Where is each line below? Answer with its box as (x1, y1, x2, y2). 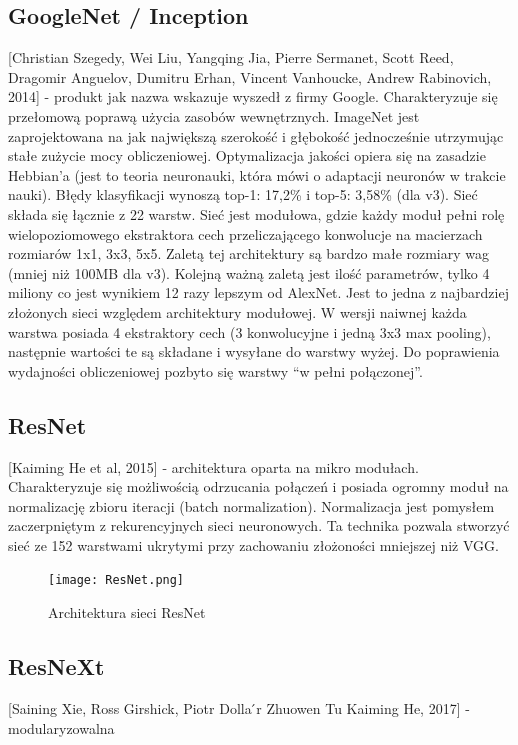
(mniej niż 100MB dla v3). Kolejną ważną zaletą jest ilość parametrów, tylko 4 (8, 262, 490, 283)
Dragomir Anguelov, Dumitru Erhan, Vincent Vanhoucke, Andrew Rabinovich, (8, 66, 492, 87)
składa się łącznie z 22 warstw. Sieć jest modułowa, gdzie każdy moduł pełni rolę (8, 203, 505, 224)
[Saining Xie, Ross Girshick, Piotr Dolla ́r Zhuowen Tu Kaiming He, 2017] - (8, 697, 470, 718)
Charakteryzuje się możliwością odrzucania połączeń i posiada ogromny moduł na (8, 476, 509, 497)
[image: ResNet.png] (48, 573, 185, 588)
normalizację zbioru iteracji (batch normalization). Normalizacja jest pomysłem (8, 495, 495, 516)
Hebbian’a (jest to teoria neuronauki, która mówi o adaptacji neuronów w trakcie (8, 164, 506, 185)
